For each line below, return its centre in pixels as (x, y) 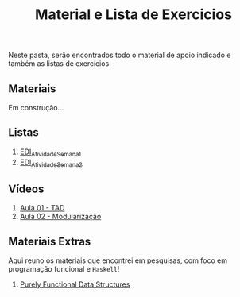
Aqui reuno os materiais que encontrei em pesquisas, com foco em (118, 260)
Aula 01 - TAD (42, 208)
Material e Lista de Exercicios (134, 15)
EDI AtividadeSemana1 (50, 152)
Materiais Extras (50, 241)
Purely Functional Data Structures (75, 284)
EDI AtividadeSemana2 (51, 163)
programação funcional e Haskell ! (64, 269)
